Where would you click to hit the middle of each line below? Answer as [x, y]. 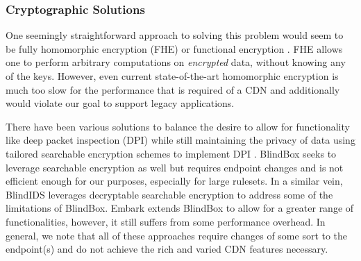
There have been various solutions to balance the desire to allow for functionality [178, 126]
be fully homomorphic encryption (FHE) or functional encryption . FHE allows [174, 48]
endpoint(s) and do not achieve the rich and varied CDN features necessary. [167, 249]
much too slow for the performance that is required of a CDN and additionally [173, 89]
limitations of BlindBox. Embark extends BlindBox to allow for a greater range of [180, 208]
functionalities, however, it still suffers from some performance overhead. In [166, 221]
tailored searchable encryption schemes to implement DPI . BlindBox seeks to [171, 153]
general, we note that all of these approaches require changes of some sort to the [177, 235]
